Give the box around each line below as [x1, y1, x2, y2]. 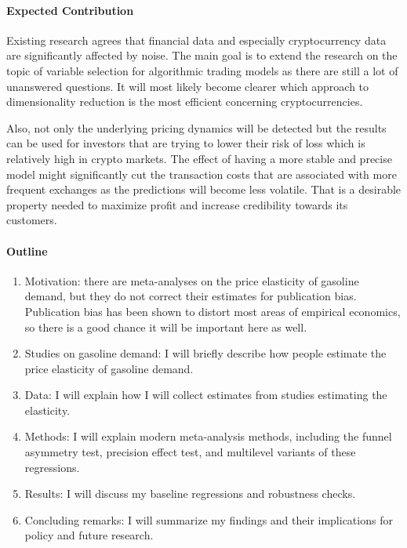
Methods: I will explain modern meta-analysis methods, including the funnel [24, 428, 392, 445]
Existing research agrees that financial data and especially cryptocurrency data [6, 31, 387, 48]
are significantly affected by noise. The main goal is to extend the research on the [6, 47, 398, 64]
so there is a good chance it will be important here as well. [24, 318, 307, 335]
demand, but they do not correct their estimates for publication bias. [24, 288, 357, 304]
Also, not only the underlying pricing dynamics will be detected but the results [6, 119, 387, 136]
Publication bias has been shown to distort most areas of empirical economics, [24, 303, 401, 319]
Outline [6, 242, 48, 259]
